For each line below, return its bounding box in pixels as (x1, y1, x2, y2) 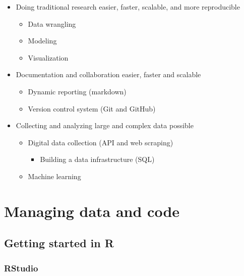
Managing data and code (4, 200, 180, 221)
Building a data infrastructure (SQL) (40, 154, 155, 164)
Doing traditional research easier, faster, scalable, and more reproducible (16, 2, 240, 12)
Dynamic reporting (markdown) (28, 86, 127, 96)
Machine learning (28, 171, 81, 181)
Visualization (28, 52, 69, 63)
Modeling (28, 35, 57, 46)
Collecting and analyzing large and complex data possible (16, 120, 194, 131)
